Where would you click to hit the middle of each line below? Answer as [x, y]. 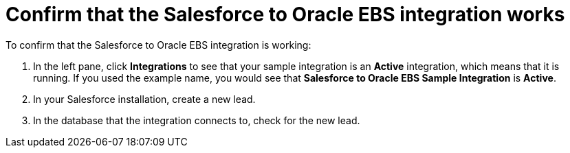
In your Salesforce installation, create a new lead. [144, 99]
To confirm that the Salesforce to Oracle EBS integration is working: [158, 45]
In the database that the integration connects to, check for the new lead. [197, 120]
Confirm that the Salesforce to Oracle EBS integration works [285, 14]
